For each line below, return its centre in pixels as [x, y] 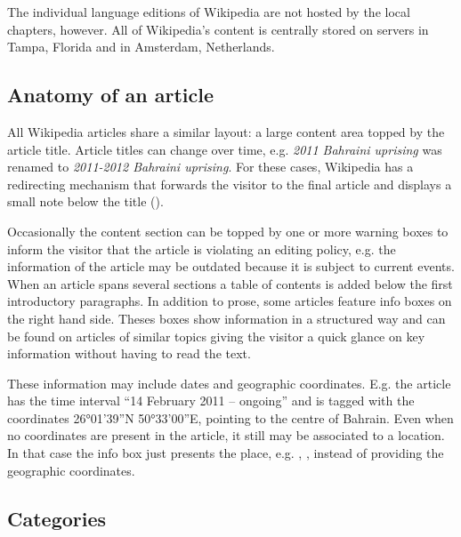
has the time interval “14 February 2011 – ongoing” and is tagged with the [211, 401]
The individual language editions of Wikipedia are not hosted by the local [209, 12]
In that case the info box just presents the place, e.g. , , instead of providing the [226, 453]
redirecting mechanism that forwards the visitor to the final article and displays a [230, 184]
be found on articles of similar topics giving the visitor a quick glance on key [216, 336]
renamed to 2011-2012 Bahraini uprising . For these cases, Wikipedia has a [210, 167]
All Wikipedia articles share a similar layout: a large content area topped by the [226, 131]
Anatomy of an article [111, 95]
